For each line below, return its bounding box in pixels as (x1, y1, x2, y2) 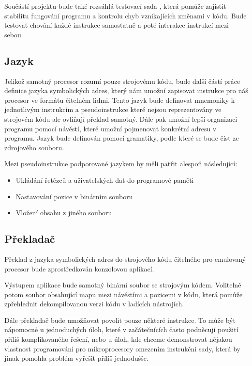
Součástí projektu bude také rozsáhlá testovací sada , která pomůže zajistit (4, 1, 226, 11)
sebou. (4, 29, 23, 39)
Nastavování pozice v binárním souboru (15, 191, 133, 201)
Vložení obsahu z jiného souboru (15, 207, 112, 218)
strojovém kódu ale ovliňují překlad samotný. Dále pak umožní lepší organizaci (4, 113, 237, 124)
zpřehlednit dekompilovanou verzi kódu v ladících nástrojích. (4, 299, 184, 309)
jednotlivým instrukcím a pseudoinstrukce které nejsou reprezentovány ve (4, 104, 222, 114)
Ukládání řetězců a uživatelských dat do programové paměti (15, 175, 194, 185)
